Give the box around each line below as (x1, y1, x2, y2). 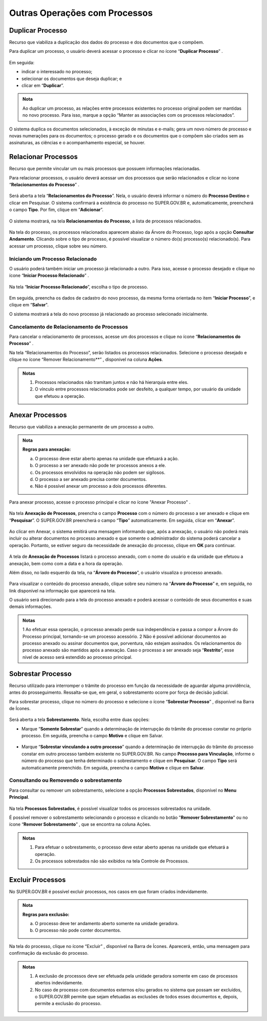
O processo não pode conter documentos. (35, 927, 121, 934)
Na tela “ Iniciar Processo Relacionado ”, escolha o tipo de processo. (9, 284, 148, 290)
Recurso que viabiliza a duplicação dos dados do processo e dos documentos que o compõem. (9, 40, 204, 45)
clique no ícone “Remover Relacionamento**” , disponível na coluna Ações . (9, 356, 163, 363)
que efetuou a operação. (35, 393, 85, 399)
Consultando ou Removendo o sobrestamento (9, 777, 122, 784)
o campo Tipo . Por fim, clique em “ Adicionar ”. (9, 207, 104, 213)
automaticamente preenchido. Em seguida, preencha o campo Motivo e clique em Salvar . (21, 765, 205, 770)
